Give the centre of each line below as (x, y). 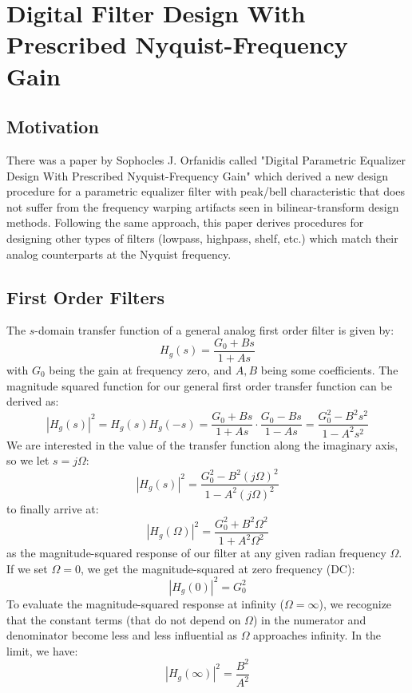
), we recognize (355, 603)
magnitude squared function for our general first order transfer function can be (199, 385)
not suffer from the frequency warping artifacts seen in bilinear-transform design (203, 206)
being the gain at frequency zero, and (141, 369)
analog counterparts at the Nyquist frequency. (119, 253)
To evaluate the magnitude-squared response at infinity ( (145, 603)
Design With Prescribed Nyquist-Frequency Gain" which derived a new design (198, 175)
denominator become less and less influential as (122, 635)
